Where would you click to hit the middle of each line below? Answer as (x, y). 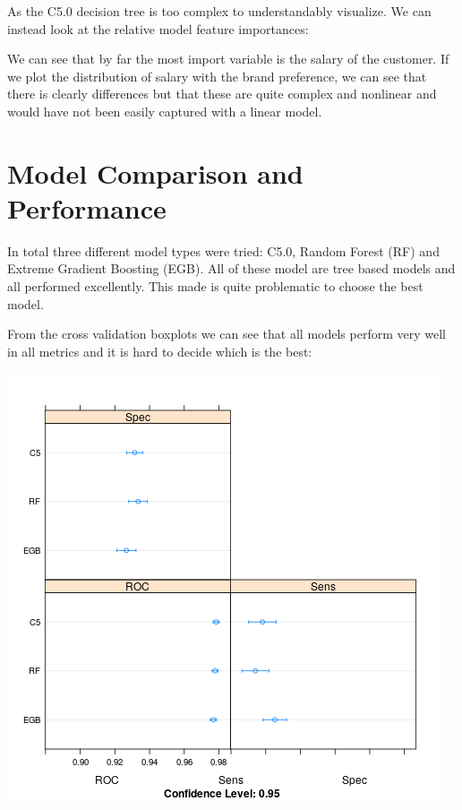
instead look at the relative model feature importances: (158, 28)
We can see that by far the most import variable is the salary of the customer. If (228, 59)
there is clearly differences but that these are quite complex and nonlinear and (222, 94)
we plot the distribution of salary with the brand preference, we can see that (217, 76)
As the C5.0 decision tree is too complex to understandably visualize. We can (219, 11)
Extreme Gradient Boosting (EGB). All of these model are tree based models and (231, 268)
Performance (87, 207)
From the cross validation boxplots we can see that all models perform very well (227, 334)
